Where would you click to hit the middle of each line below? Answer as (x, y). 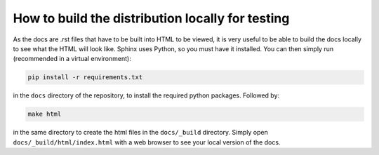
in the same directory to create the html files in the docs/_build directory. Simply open (140, 133)
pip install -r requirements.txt (85, 77)
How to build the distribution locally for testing (151, 18)
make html (45, 114)
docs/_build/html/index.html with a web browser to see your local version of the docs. (147, 142)
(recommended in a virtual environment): (72, 59)
